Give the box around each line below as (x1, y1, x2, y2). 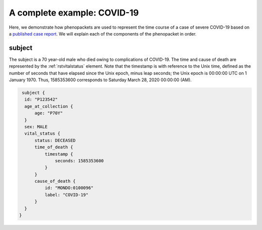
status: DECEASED (34, 138, 76, 143)
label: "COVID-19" (44, 192, 89, 197)
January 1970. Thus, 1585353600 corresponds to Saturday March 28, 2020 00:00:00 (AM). (9, 77, 192, 83)
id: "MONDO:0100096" (44, 185, 94, 191)
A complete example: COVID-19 (9, 7, 139, 18)
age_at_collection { (24, 104, 73, 109)
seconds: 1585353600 (55, 158, 104, 163)
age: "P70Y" (34, 110, 63, 116)
